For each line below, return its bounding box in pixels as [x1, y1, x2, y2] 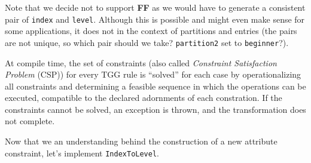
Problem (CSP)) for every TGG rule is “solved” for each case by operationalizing [5, 68, 301, 81]
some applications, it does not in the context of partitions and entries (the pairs [5, 24, 297, 37]
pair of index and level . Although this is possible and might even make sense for [5, 13, 305, 25]
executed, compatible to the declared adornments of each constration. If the [5, 91, 282, 104]
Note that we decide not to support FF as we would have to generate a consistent [5, 1, 306, 13]
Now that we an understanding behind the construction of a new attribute [5, 135, 278, 147]
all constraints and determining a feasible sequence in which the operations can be [5, 79, 306, 92]
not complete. [5, 115, 55, 127]
